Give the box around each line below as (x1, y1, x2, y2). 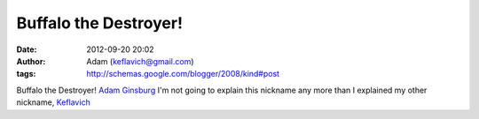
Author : (16, 56, 46, 66)
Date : (16, 44, 37, 55)
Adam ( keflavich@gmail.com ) (86, 56, 194, 66)
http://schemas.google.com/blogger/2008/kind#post (86, 69, 279, 79)
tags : (16, 69, 36, 79)
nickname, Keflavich (16, 97, 90, 108)
